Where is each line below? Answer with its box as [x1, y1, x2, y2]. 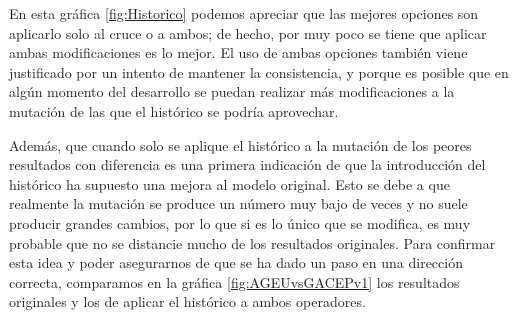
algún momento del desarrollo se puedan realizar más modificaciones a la [9, 81, 455, 102]
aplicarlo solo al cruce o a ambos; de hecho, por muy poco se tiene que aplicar [9, 22, 487, 43]
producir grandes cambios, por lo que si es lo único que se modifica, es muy [9, 212, 471, 233]
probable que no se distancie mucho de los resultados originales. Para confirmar [9, 232, 496, 253]
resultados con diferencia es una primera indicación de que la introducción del [9, 154, 486, 175]
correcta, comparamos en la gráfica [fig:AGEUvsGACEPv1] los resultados [9, 271, 460, 292]
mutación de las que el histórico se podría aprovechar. [9, 100, 339, 121]
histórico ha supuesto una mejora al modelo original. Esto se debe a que [9, 173, 450, 194]
